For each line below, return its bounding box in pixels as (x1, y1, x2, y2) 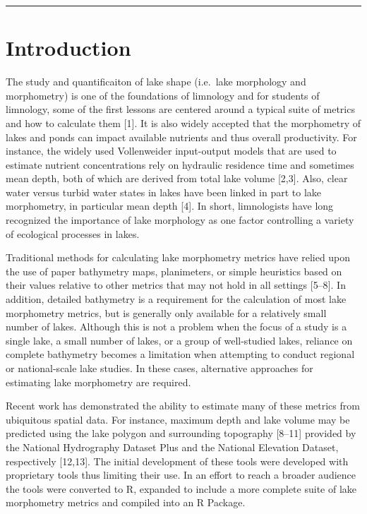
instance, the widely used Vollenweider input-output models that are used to (6, 143, 337, 158)
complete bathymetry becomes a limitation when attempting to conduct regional (6, 347, 355, 361)
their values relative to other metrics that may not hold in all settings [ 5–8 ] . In (6, 277, 346, 292)
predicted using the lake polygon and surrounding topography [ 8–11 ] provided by (6, 426, 356, 441)
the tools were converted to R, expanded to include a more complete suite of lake (6, 481, 357, 496)
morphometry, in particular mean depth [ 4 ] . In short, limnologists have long (6, 198, 334, 213)
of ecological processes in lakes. (6, 226, 140, 241)
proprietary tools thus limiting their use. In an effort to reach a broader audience (6, 467, 356, 482)
